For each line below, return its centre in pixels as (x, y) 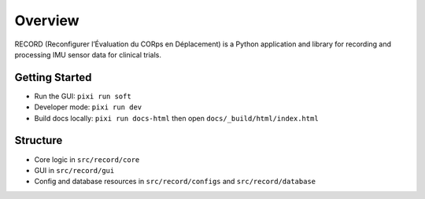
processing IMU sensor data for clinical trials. (88, 54)
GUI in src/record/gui (74, 170)
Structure (39, 140)
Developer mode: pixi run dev (88, 107)
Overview (47, 20)
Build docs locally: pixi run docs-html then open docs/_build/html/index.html (176, 118)
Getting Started (53, 77)
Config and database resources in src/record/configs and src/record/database (175, 182)
